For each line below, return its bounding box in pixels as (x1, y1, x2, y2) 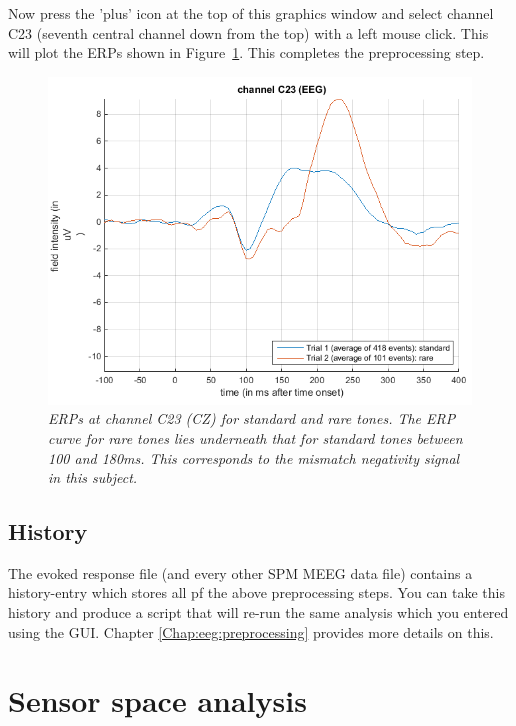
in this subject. (48, 467, 138, 488)
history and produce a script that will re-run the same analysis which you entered (8, 602, 509, 623)
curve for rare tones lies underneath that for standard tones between (48, 427, 463, 448)
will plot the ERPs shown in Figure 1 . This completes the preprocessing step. (8, 42, 485, 63)
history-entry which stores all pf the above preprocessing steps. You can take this (8, 582, 506, 603)
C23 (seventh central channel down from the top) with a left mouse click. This (8, 22, 489, 43)
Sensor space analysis (8, 680, 307, 721)
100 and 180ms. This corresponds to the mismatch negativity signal (48, 447, 460, 468)
